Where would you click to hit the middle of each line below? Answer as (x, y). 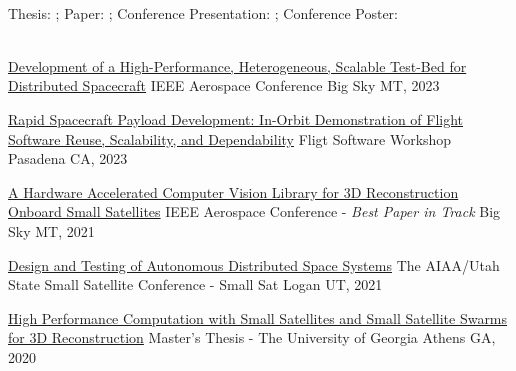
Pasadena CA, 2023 (68, 158)
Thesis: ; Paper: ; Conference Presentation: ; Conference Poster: (203, 12)
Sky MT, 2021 (51, 230)
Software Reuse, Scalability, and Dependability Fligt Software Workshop (230, 138)
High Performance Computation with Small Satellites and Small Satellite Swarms (258, 317)
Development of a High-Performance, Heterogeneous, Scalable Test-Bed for (237, 65)
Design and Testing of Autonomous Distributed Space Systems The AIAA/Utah (254, 264)
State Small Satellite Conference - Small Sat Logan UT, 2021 (195, 284)
